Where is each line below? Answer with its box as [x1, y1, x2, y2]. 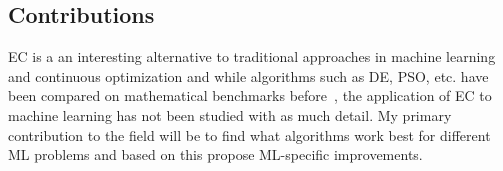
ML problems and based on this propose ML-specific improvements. [8, 144, 423, 165]
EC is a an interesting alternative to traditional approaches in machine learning [8, 46, 496, 67]
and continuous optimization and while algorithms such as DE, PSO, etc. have [8, 65, 489, 86]
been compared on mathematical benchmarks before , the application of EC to [8, 85, 492, 106]
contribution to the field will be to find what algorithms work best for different [8, 124, 491, 145]
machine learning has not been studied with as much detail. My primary [8, 104, 452, 125]
